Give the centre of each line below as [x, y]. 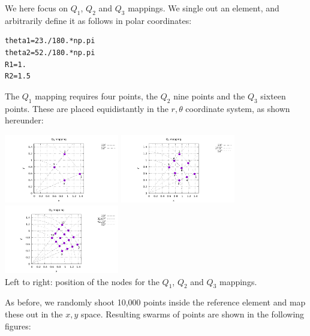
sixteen [273, 96]
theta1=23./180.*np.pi [50, 41]
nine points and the [209, 96]
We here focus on [37, 8]
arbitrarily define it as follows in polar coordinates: [98, 20]
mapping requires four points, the [97, 96]
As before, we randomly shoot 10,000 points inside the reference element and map [155, 302]
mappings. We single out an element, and [204, 8]
